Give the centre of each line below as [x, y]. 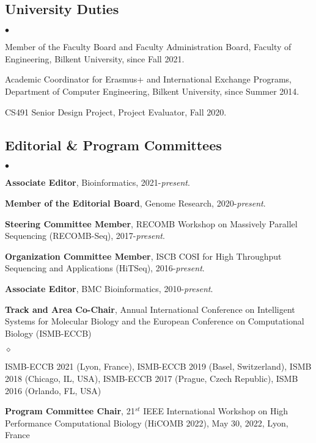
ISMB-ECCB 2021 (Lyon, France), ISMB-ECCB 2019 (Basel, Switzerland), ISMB [158, 366]
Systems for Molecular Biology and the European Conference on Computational [155, 321]
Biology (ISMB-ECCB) [48, 333]
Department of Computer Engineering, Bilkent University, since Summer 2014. [152, 91]
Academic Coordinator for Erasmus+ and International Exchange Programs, [148, 79]
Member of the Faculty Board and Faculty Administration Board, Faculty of [148, 47]
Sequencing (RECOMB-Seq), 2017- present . [85, 236]
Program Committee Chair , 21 [70, 411]
